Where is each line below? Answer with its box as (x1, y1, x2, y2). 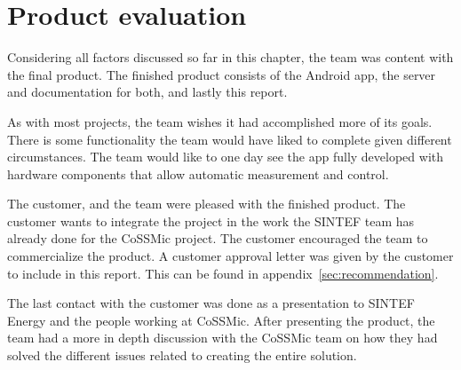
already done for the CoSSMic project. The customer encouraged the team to (7, 229, 428, 248)
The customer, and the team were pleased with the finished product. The (7, 194, 406, 213)
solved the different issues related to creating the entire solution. (7, 346, 357, 365)
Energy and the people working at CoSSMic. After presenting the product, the (7, 311, 435, 329)
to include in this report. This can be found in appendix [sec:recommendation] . (7, 264, 439, 282)
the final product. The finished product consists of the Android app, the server (7, 65, 436, 83)
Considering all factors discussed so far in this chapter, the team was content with (7, 48, 454, 67)
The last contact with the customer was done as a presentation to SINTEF (7, 294, 415, 312)
